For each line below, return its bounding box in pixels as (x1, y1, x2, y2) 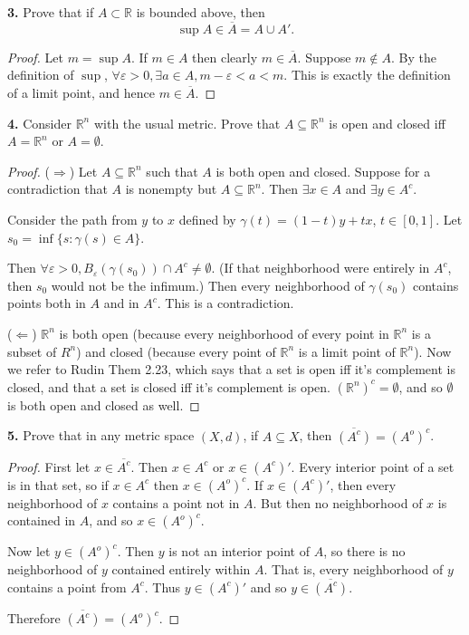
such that (146, 161, 198, 180)
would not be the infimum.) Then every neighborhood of (51, 275, 365, 294)
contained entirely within (111, 560, 251, 579)
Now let (7, 542, 51, 561)
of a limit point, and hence (7, 83, 155, 101)
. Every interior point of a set (291, 457, 455, 476)
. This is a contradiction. (157, 293, 294, 313)
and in (103, 293, 139, 313)
